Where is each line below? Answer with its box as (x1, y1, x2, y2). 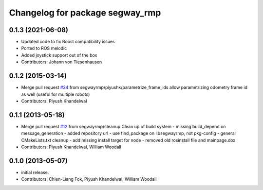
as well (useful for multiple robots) (21, 91, 90, 97)
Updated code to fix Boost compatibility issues (21, 39, 115, 45)
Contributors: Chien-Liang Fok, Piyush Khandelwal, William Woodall (21, 176, 157, 182)
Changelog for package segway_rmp (9, 7, 161, 18)
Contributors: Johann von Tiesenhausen (21, 59, 102, 65)
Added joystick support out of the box (21, 52, 97, 58)
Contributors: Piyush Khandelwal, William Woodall (21, 144, 121, 150)
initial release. (21, 169, 49, 175)
